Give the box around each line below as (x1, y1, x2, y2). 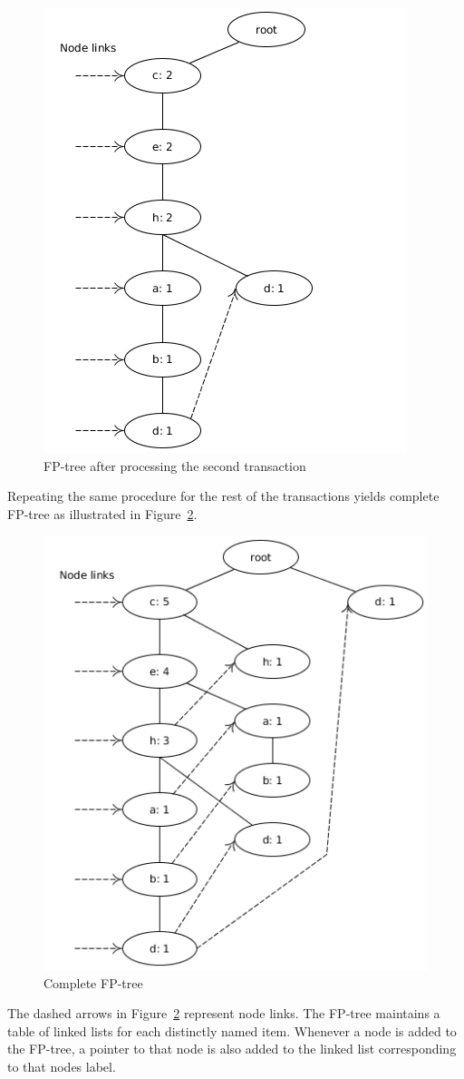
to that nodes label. (7, 1056, 116, 1075)
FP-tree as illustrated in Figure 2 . (7, 504, 198, 523)
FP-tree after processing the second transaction (43, 456, 306, 475)
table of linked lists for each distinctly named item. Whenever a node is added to (7, 1021, 457, 1040)
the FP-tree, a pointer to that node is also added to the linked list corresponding (7, 1039, 457, 1058)
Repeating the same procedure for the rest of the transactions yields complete (7, 486, 440, 505)
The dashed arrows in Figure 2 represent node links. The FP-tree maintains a (7, 1004, 440, 1023)
